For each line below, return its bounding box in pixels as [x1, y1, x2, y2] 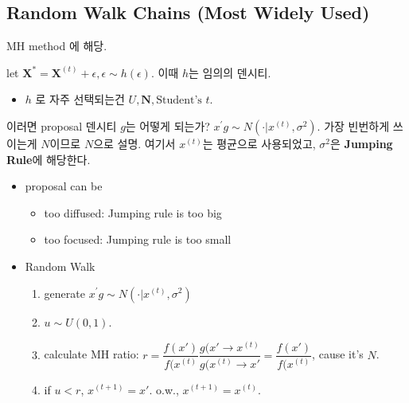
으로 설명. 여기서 [93, 135, 176, 151]
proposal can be [25, 178, 103, 194]
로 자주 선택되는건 [35, 91, 125, 108]
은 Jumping [330, 135, 393, 151]
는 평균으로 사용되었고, [202, 135, 316, 151]
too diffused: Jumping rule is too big [44, 204, 222, 221]
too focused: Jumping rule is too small [44, 231, 232, 248]
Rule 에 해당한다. [6, 151, 91, 167]
